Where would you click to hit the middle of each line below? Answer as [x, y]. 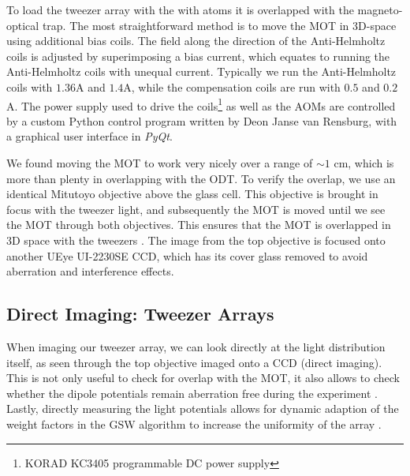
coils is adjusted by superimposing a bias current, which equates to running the [198, 56]
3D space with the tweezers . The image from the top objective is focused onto [196, 240]
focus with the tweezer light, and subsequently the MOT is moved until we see [196, 209]
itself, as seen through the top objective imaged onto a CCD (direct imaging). [194, 362]
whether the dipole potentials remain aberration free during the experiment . [192, 393]
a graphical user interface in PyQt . [89, 136]
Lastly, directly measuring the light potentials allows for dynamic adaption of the [203, 409]
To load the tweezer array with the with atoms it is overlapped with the [180, 9]
